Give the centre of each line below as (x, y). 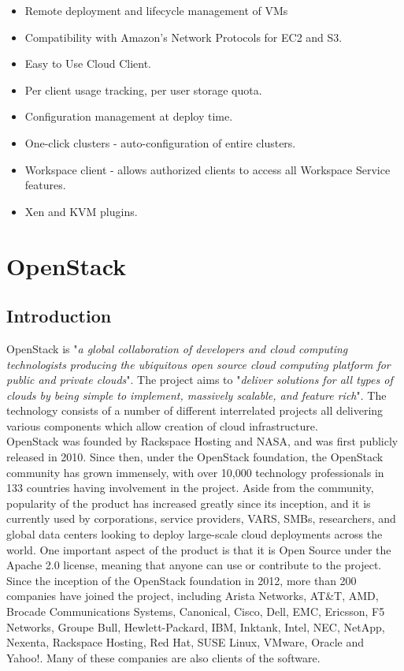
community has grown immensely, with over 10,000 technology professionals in (195, 472)
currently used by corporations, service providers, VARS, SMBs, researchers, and (201, 518)
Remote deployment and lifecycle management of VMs (156, 10)
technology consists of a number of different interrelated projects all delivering (195, 410)
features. (45, 185)
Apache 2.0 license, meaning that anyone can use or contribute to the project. (194, 565)
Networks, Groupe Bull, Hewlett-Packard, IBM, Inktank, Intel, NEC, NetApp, (196, 626)
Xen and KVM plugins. (81, 211)
